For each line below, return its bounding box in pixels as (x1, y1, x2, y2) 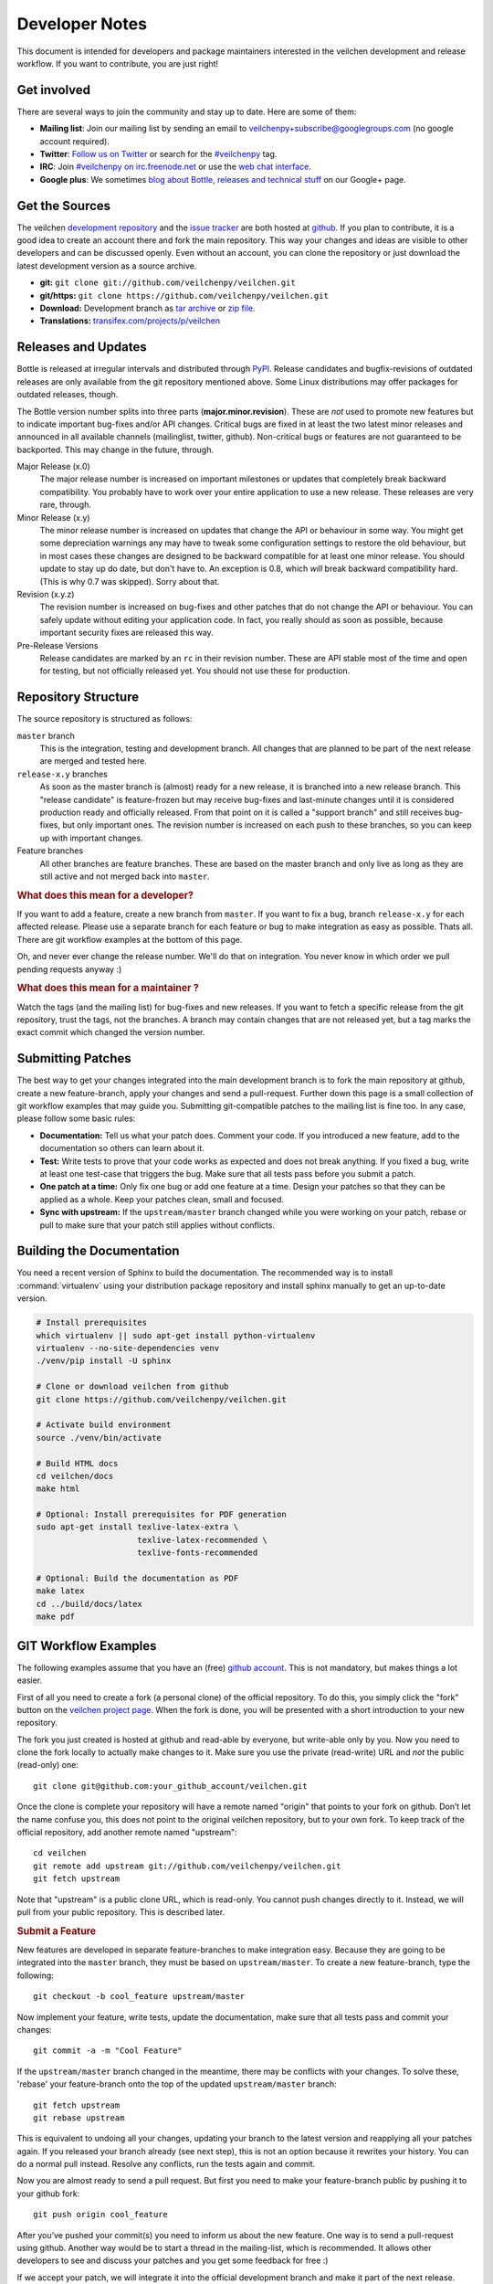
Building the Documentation (16, 1243, 180, 1259)
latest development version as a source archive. (16, 260, 197, 271)
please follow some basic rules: (16, 1113, 136, 1124)
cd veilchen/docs (36, 1471, 114, 1481)
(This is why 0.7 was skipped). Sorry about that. (39, 576, 220, 587)
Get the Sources (16, 197, 111, 214)
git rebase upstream (33, 2112, 125, 2123)
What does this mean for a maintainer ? (16, 982, 200, 995)
